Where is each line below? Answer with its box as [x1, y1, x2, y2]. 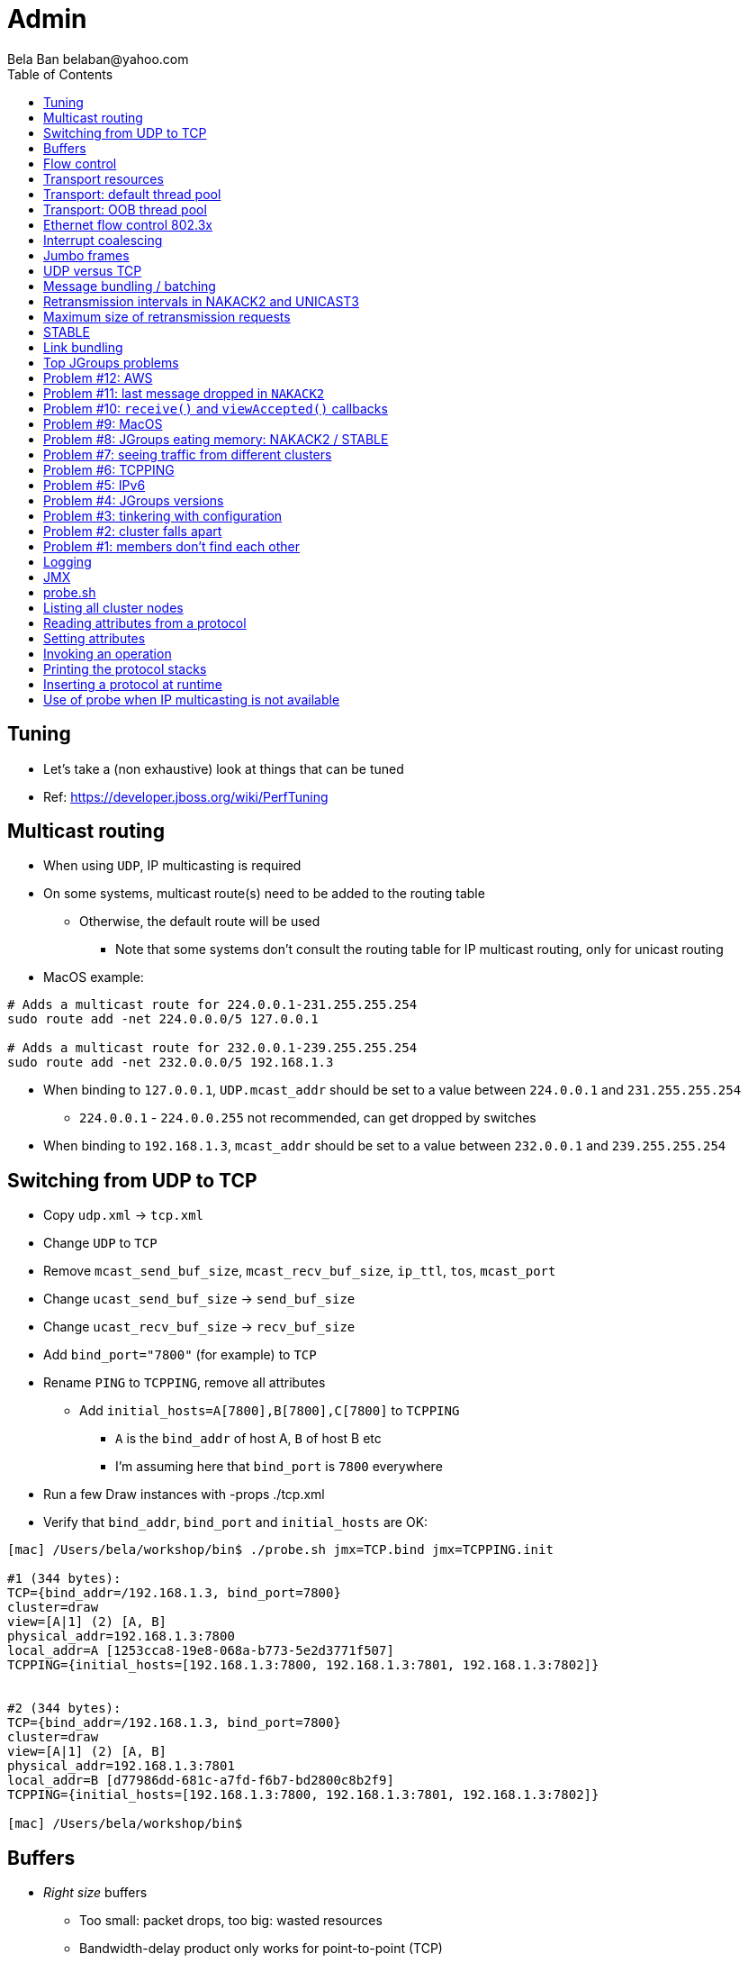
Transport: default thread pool [43, 186, 221, 202]
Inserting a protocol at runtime [43, 676, 222, 692]
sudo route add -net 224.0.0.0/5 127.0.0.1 [7, 1012, 319, 1027]
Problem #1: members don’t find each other [43, 538, 300, 554]
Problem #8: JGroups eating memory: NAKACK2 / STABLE [43, 431, 389, 447]
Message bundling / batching [43, 277, 216, 294]
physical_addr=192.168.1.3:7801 [7, 1759, 235, 1774]
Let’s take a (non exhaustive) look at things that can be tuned [43, 760, 404, 777]
